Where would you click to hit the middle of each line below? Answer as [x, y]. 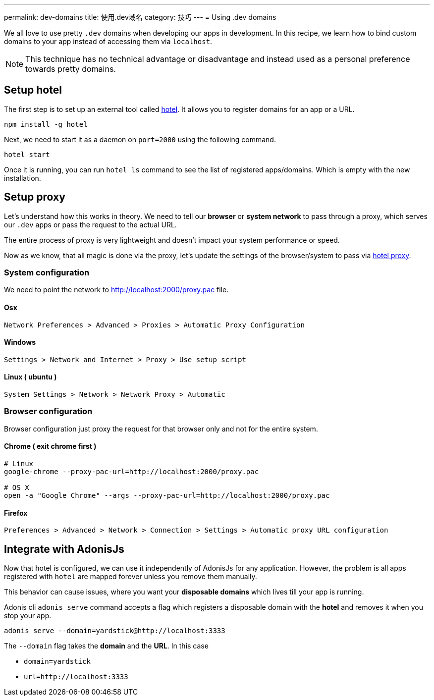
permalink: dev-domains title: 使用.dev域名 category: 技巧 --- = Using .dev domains [140, 17]
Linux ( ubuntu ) [30, 377]
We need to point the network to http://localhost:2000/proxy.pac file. [116, 290]
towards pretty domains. [71, 69]
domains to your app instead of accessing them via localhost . [108, 41]
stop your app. [28, 616]
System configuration [47, 273]
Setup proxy [35, 197]
